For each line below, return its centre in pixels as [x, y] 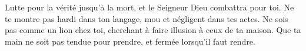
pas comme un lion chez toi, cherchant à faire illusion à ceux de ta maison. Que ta [153, 30]
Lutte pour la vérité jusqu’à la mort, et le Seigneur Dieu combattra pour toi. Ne [149, 7]
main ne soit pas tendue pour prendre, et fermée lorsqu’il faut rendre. [130, 41]
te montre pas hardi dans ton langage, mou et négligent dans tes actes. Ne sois [147, 18]
